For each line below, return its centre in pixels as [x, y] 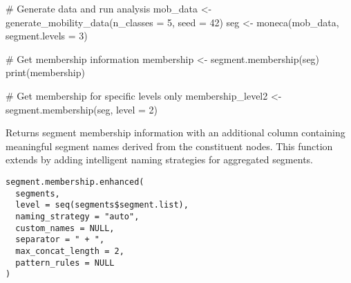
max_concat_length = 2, [70, 251]
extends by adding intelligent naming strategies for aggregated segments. [159, 159]
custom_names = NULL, [65, 228]
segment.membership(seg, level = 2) [82, 109]
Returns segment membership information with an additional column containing [175, 133]
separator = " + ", [60, 240]
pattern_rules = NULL [65, 263]
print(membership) [45, 72]
